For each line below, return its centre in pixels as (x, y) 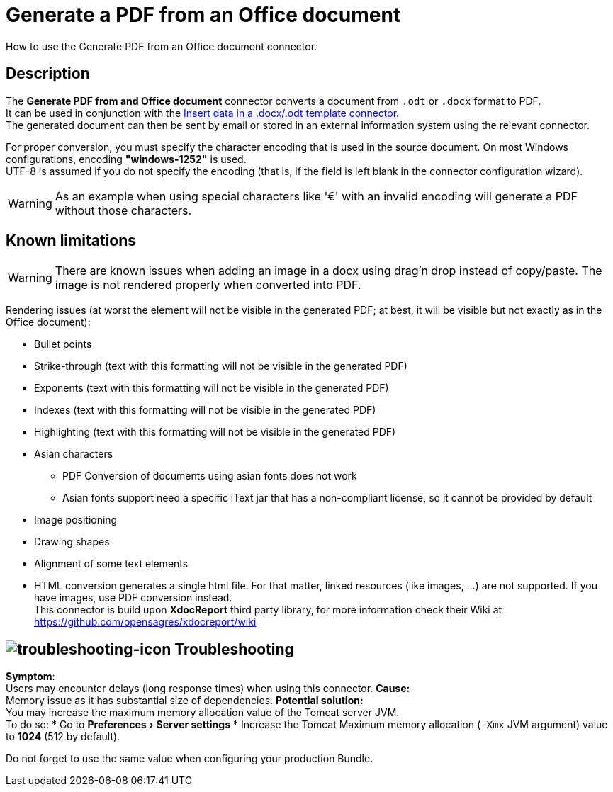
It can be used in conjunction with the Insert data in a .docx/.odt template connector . (203, 113)
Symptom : (30, 677)
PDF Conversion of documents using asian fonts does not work (210, 476)
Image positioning (76, 520)
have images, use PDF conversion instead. (133, 598)
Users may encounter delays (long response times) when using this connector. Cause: (208, 689)
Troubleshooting (234, 649)
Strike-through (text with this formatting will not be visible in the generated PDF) (221, 366)
